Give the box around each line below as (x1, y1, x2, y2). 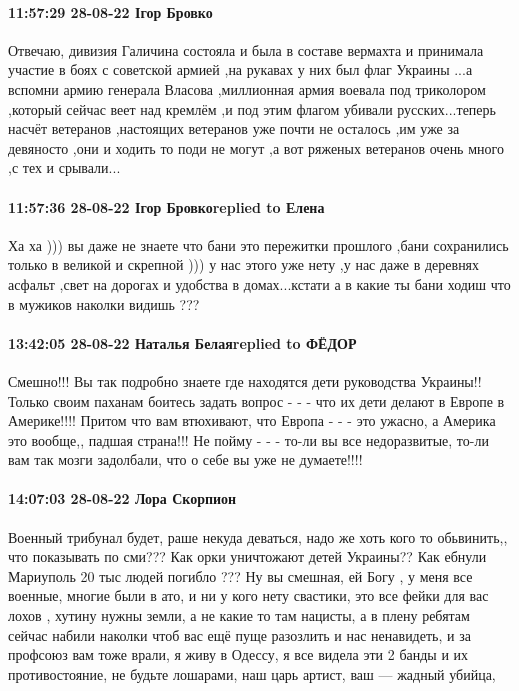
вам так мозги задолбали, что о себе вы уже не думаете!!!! (8, 449, 363, 470)
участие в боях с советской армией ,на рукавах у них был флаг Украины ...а (8, 59, 473, 80)
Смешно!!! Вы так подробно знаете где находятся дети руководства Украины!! (8, 370, 482, 391)
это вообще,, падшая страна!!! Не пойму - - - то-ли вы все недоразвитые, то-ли (8, 429, 489, 450)
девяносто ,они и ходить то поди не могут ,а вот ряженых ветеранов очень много (8, 137, 504, 158)
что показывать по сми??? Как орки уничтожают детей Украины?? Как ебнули (8, 546, 487, 567)
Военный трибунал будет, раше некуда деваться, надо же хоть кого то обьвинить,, (8, 526, 508, 547)
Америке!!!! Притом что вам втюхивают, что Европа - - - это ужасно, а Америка (8, 410, 496, 431)
